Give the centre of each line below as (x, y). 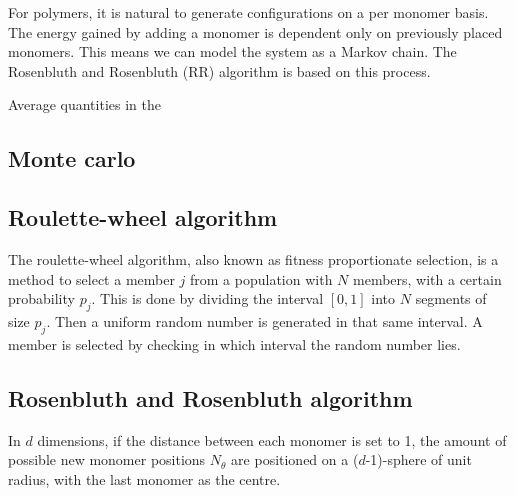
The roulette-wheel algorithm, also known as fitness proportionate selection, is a (253, 258)
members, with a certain (427, 278)
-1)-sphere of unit (418, 459)
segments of (451, 298)
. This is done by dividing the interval (207, 298)
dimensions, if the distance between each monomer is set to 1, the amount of (272, 439)
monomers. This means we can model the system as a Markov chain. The (232, 51)
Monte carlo (72, 158)
